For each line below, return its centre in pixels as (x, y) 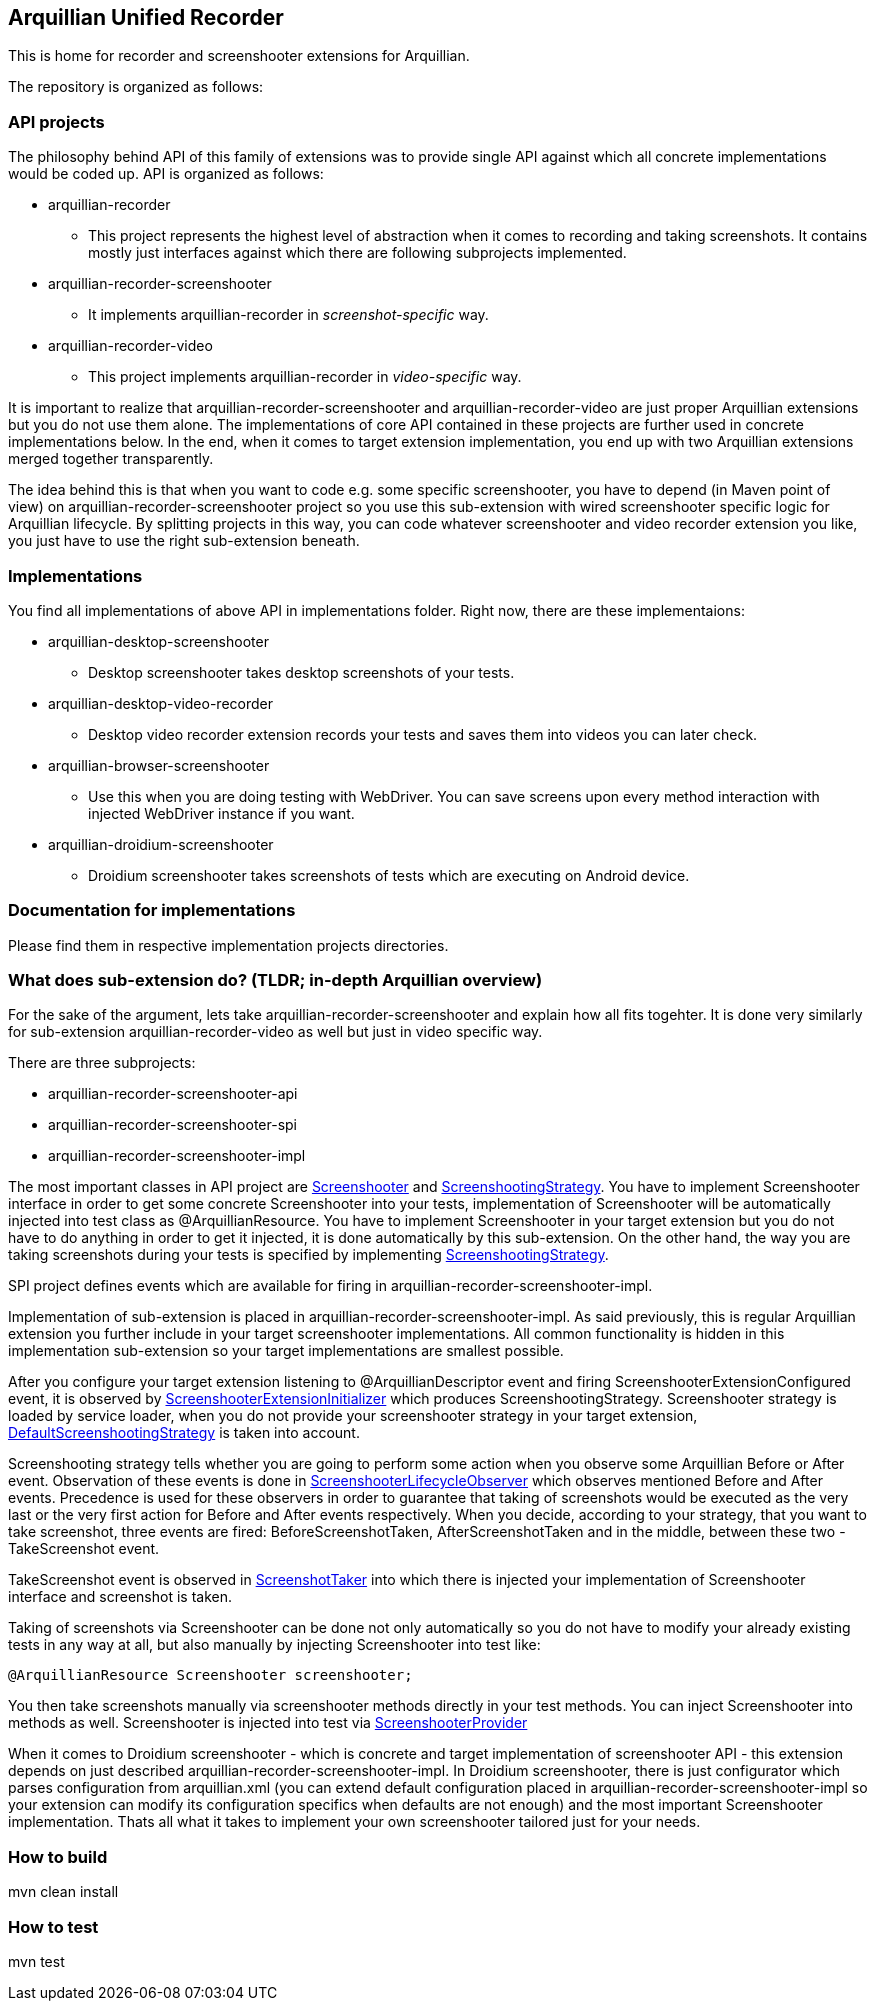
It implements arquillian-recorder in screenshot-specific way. (288, 315)
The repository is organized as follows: (136, 87)
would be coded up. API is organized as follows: (166, 174)
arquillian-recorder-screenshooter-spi (172, 1125)
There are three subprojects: (102, 1063)
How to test (53, 1926)
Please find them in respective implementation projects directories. (228, 945)
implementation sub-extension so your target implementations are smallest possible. (286, 1351)
